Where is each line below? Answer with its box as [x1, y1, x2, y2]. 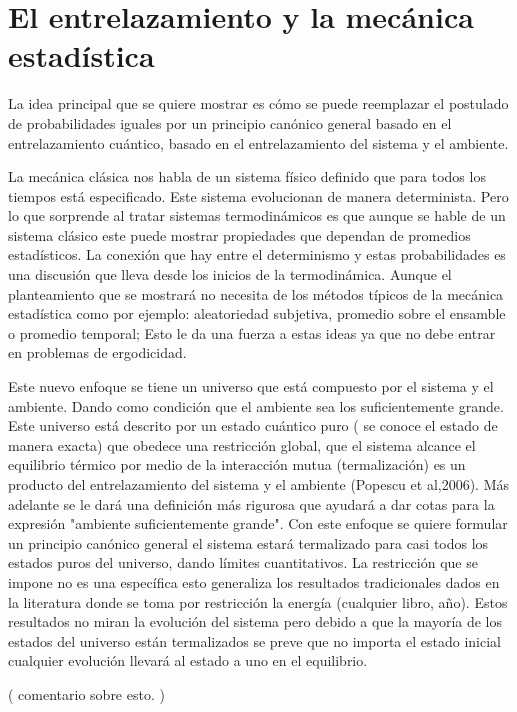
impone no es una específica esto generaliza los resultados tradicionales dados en [8, 571, 500, 592]
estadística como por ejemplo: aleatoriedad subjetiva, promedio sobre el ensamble [8, 303, 506, 324]
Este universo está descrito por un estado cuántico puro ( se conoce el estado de [8, 415, 498, 436]
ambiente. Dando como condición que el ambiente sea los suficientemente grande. [8, 395, 504, 416]
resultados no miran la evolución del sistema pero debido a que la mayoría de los [8, 611, 503, 632]
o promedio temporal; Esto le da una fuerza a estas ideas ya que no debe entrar [8, 322, 496, 343]
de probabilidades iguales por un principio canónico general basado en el [8, 112, 452, 133]
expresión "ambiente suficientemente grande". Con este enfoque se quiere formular [8, 513, 508, 534]
